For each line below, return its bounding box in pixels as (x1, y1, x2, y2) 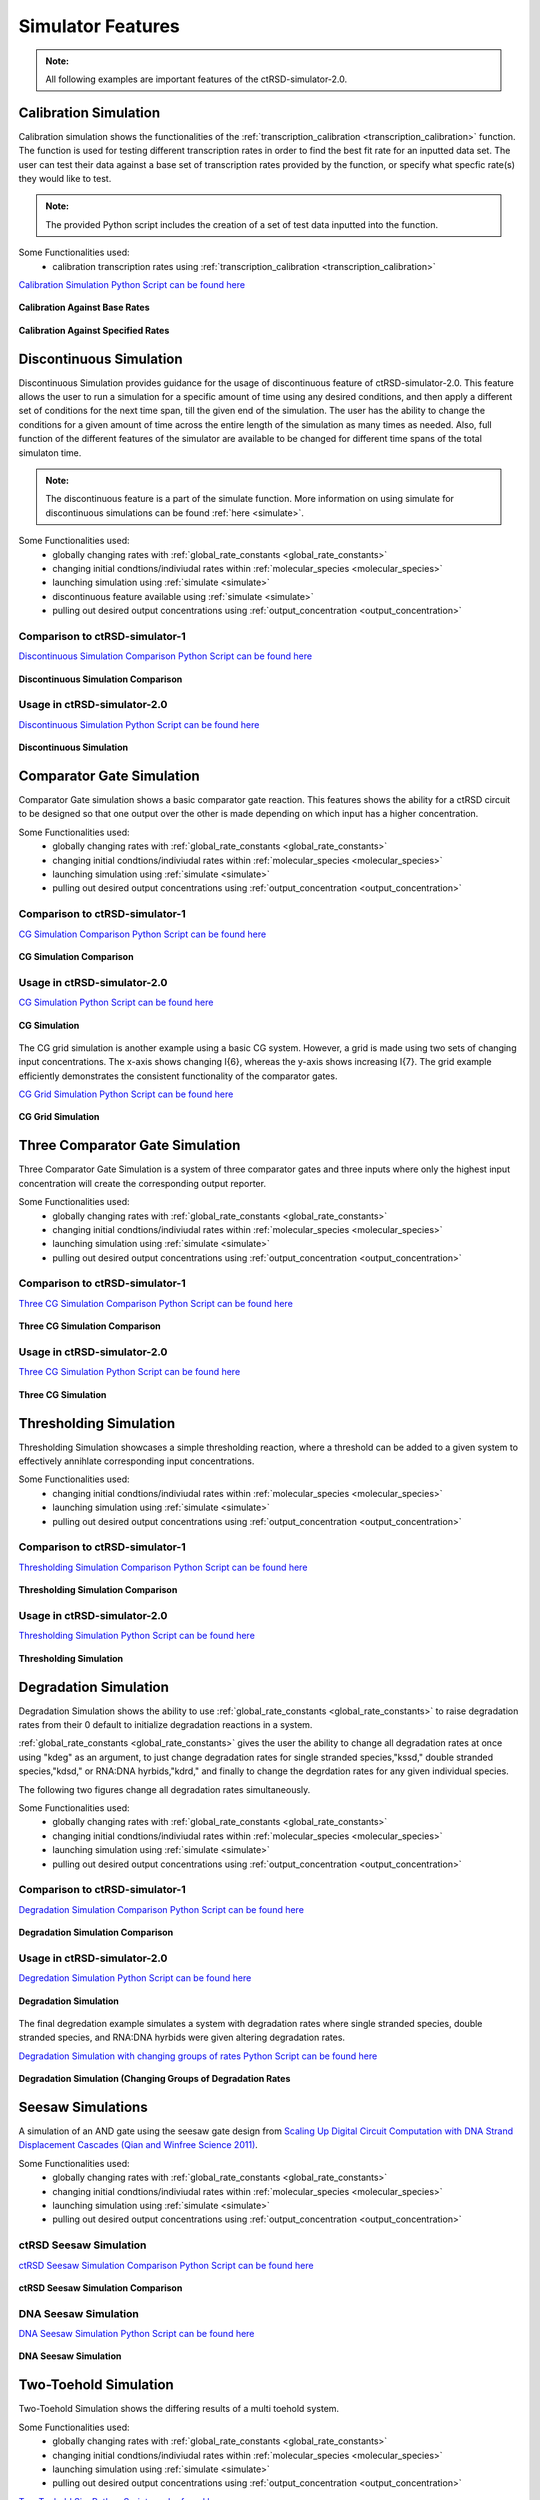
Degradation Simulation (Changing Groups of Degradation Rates (18, 2073, 291, 2085)
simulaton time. (18, 446, 82, 459)
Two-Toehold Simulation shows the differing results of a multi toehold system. (18, 2403, 340, 2415)
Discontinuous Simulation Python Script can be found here (18, 718, 260, 730)
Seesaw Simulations (18, 2098, 149, 2115)
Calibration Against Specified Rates (18, 324, 170, 336)
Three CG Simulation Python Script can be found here (18, 1366, 241, 1378)
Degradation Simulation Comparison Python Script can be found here (18, 1903, 305, 1915)
